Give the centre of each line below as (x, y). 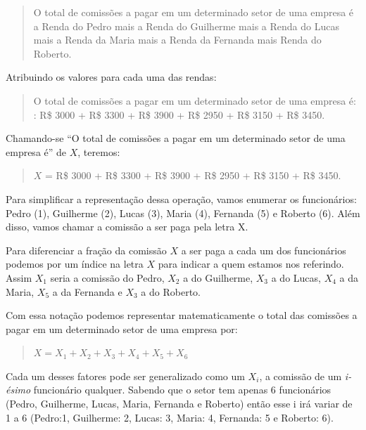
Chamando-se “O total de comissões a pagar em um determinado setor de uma (176, 138)
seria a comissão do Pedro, (107, 277)
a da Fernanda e (87, 291)
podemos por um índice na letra (75, 264)
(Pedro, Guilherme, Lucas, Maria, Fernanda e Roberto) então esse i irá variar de (179, 404)
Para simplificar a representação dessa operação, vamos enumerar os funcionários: (181, 198)
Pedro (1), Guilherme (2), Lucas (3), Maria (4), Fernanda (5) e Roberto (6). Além (183, 213)
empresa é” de (36, 151)
